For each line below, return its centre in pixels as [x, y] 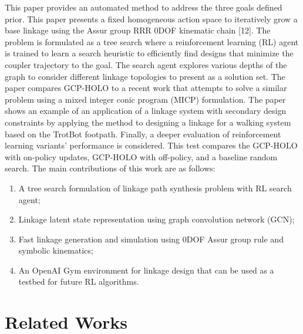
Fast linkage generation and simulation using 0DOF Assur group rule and [151, 239]
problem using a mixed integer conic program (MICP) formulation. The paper [145, 99]
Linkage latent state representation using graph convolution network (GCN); [156, 219]
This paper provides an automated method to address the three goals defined [144, 7]
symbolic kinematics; [56, 250]
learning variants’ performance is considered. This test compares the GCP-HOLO [151, 145]
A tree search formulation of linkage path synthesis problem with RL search [155, 188]
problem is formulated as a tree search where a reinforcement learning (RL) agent [152, 41]
